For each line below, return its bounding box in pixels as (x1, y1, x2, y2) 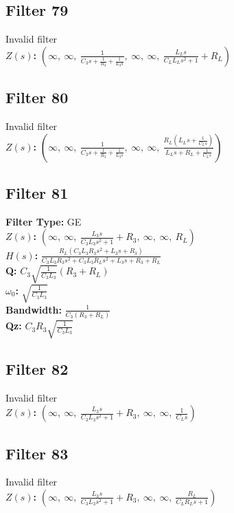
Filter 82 (5, 358, 69, 379)
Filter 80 (5, 87, 69, 108)
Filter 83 (5, 442, 69, 463)
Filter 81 (5, 182, 69, 203)
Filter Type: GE (5, 214, 82, 228)
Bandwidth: (5, 302, 62, 316)
